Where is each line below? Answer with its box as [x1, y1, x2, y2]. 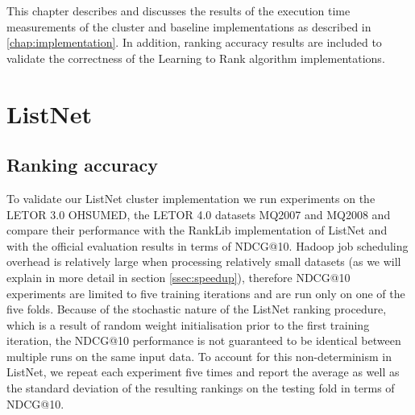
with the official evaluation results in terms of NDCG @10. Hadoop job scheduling [6, 237, 409, 254]
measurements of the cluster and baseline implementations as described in [6, 18, 371, 35]
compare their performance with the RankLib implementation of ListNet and [6, 222, 388, 239]
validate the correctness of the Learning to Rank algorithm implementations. [6, 49, 385, 66]
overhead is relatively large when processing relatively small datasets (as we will [6, 253, 401, 270]
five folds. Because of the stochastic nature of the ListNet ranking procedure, [6, 301, 387, 317]
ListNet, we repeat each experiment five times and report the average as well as [6, 363, 400, 380]
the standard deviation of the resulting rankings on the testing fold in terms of [6, 380, 395, 396]
